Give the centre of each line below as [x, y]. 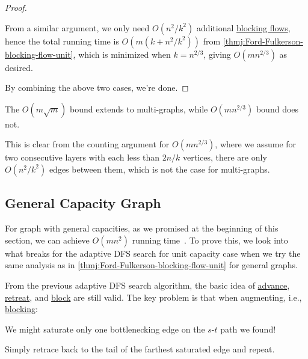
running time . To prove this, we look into [210, 240]
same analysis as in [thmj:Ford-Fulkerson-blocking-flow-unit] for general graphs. [151, 265]
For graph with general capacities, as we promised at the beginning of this [142, 228]
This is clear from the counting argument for [87, 144]
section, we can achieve [47, 240]
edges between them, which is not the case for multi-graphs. [159, 169]
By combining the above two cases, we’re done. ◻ [97, 87]
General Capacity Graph [83, 203]
